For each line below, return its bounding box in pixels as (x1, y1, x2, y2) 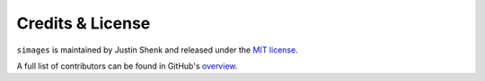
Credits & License (16, 13, 151, 33)
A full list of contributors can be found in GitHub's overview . (16, 61, 238, 71)
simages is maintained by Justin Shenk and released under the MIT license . (16, 45, 298, 55)
